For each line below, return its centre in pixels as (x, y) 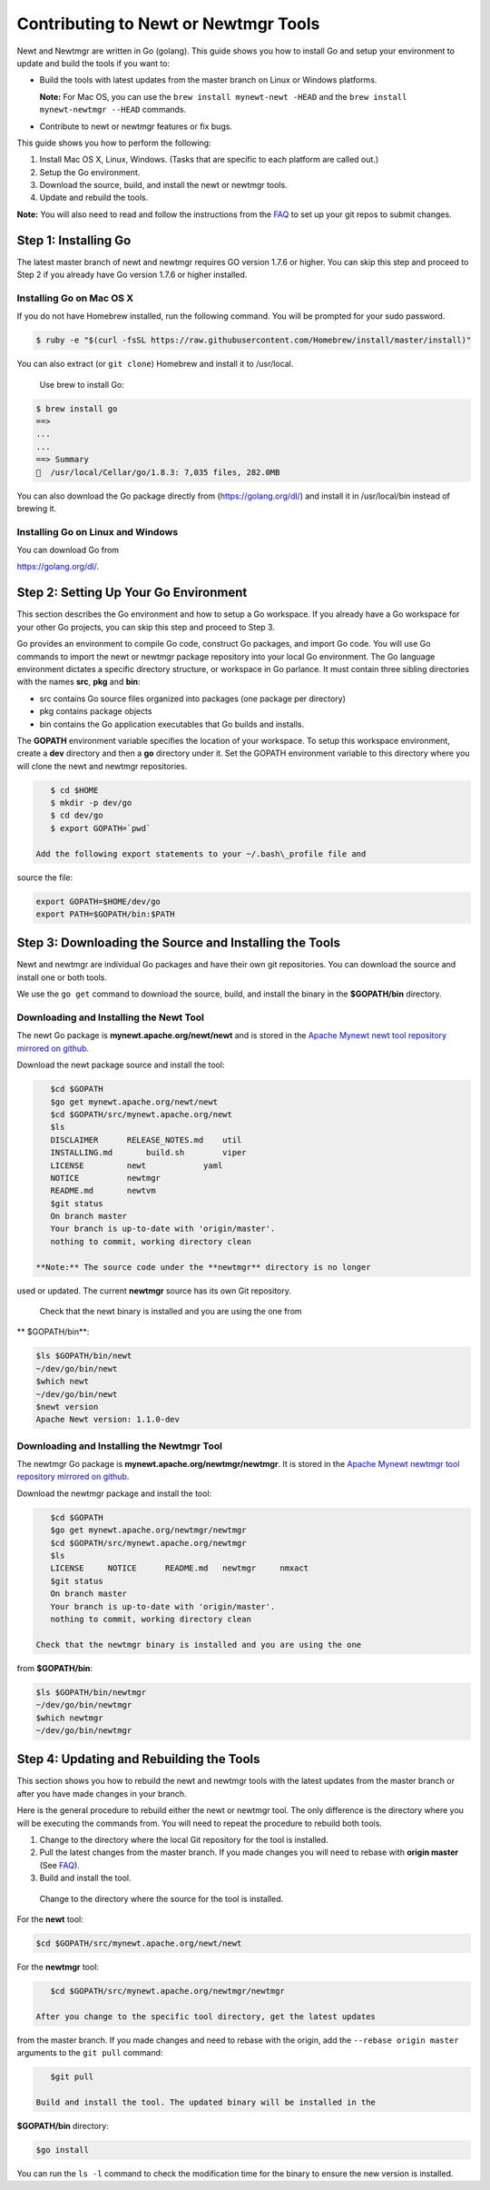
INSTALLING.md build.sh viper (148, 1153)
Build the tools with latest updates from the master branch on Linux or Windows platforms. (208, 80)
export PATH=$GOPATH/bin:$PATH (106, 914)
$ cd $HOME (74, 790)
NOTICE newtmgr (105, 1178)
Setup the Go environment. (90, 172)
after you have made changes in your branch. (102, 1793)
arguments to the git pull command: (90, 2053)
